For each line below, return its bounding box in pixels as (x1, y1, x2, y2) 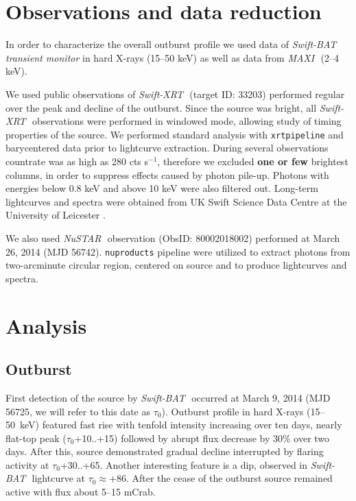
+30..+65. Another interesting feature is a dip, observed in (60, 457, 308, 472)
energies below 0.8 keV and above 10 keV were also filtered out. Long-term (5, 181, 318, 195)
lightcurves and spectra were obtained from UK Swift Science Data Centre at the (5, 194, 347, 208)
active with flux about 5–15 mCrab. (5, 485, 156, 499)
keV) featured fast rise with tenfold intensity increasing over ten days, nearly (19, 417, 342, 432)
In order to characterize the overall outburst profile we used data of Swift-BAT (5, 37, 337, 51)
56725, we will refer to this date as (5, 404, 150, 418)
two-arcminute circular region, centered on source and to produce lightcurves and (5, 258, 347, 272)
